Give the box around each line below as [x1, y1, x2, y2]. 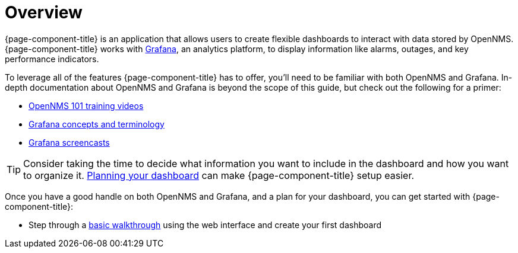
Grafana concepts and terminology [29, 119, 165, 129]
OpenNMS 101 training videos [29, 100, 144, 111]
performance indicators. [5, 53, 99, 64]
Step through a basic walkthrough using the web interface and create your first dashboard [29, 219, 381, 230]
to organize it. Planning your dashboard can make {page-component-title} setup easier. [23, 169, 415, 181]
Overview [5, 2, 83, 23]
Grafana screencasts [29, 137, 110, 148]
